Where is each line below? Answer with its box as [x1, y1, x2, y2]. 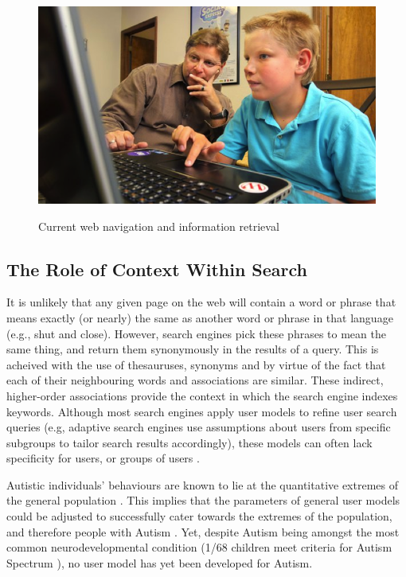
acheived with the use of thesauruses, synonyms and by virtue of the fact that [6, 356, 386, 372]
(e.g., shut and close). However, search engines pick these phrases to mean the [6, 325, 386, 341]
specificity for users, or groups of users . [6, 450, 200, 466]
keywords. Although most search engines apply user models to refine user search [6, 403, 397, 419]
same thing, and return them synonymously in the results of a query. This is [6, 341, 379, 357]
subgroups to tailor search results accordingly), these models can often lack [6, 434, 373, 450]
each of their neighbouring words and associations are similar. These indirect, [6, 372, 384, 388]
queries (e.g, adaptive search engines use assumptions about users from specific [6, 419, 391, 435]
